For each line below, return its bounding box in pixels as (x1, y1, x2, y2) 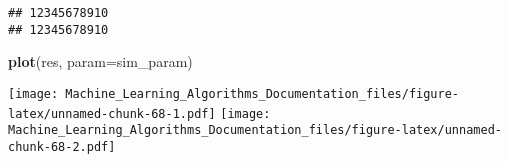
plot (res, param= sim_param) (8, 51, 193, 72)
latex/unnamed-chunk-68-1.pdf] (8, 106, 216, 121)
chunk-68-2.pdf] (8, 139, 116, 154)
